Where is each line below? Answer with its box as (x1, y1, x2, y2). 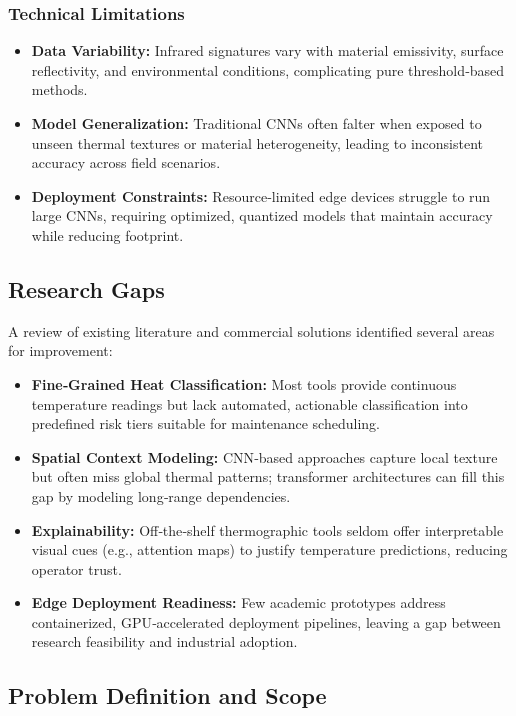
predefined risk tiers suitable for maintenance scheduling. (31, 413, 380, 434)
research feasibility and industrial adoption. (31, 631, 298, 652)
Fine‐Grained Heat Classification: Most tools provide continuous (31, 373, 457, 394)
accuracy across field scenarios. (31, 152, 221, 173)
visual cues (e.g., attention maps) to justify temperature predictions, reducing (31, 539, 508, 560)
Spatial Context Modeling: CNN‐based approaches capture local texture (31, 446, 498, 467)
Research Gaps (8, 273, 165, 304)
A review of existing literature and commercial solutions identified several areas (8, 320, 495, 341)
